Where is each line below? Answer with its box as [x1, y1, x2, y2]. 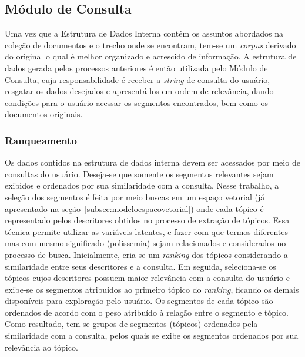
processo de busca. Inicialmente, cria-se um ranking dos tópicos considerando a [5, 248, 288, 260]
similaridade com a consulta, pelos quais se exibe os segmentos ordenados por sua [5, 329, 299, 342]
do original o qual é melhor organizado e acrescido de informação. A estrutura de [5, 50, 297, 62]
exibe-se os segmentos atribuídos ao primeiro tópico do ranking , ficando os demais [5, 283, 299, 295]
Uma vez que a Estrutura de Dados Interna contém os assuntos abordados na [5, 27, 283, 39]
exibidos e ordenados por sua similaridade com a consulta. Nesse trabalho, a [5, 179, 279, 191]
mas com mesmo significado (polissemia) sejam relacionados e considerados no [5, 237, 286, 249]
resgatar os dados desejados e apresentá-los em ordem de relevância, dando [5, 85, 274, 97]
